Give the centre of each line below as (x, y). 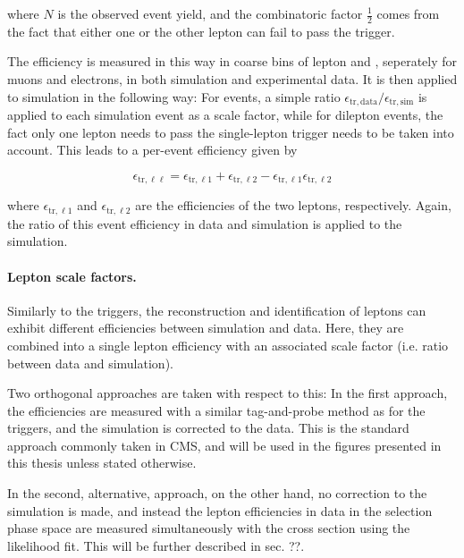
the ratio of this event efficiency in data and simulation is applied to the (205, 223)
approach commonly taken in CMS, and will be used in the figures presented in (224, 445)
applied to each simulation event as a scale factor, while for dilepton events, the (225, 115)
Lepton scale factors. (72, 276)
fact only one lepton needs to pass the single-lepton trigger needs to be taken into (231, 132)
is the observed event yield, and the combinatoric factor (210, 13)
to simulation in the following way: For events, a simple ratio (174, 96)
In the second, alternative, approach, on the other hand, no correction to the (217, 493)
